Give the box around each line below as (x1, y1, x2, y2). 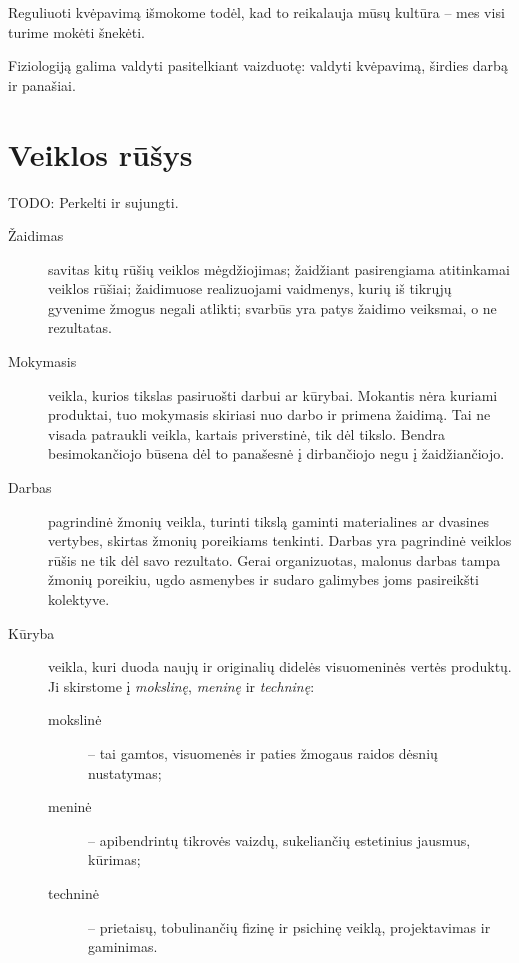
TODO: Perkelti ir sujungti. (8, 191, 179, 212)
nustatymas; (88, 762, 162, 783)
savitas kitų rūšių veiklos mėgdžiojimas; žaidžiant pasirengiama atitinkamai (48, 258, 510, 279)
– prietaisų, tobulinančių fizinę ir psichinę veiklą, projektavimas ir (88, 916, 491, 937)
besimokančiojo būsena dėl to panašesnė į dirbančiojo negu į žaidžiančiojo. (48, 443, 505, 464)
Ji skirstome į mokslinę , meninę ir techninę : (48, 675, 315, 696)
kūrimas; (88, 849, 141, 870)
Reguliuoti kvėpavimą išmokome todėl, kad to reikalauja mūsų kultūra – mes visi (8, 2, 505, 22)
